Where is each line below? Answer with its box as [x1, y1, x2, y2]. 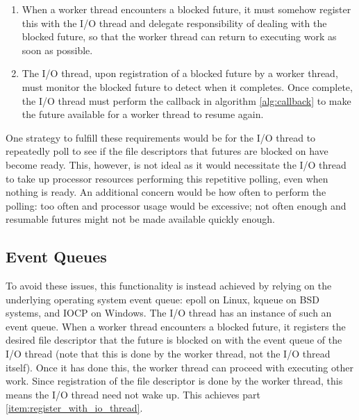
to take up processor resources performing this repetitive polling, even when [6, 171, 328, 185]
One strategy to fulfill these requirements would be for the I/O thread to [6, 130, 316, 144]
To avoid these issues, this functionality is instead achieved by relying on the [6, 278, 332, 293]
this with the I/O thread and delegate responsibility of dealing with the [22, 15, 327, 30]
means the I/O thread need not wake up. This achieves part [6, 387, 260, 401]
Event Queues [6, 246, 107, 267]
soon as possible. [22, 42, 93, 57]
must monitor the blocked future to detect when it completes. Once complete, [22, 79, 353, 94]
